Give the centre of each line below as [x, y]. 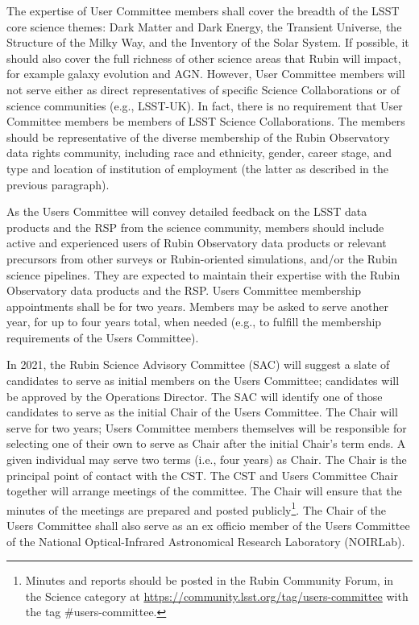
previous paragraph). [58, 184]
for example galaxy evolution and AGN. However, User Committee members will [206, 74]
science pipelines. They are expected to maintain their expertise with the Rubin [203, 274]
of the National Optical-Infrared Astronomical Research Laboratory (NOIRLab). [206, 541]
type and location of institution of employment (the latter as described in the [197, 168]
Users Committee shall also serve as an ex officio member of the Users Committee [208, 526]
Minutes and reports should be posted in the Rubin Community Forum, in [209, 580]
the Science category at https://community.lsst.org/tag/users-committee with [217, 596]
